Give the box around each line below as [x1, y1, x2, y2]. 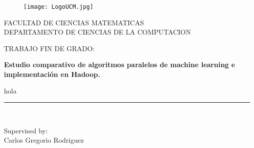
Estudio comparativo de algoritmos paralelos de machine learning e [4, 59, 235, 70]
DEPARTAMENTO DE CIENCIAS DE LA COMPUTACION [4, 27, 191, 37]
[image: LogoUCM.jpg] [23, 3, 94, 10]
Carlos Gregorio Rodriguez [4, 135, 84, 145]
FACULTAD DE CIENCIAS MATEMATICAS [4, 17, 144, 27]
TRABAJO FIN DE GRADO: [4, 43, 95, 53]
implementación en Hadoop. [4, 69, 101, 79]
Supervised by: [4, 125, 48, 135]
